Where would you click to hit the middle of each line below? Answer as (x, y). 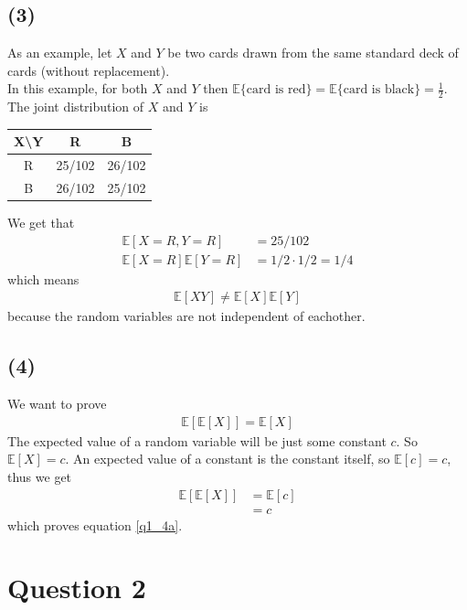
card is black (379, 90)
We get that (41, 223)
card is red (276, 90)
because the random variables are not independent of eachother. (186, 316)
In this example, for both (78, 88)
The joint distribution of (76, 107)
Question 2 (77, 588)
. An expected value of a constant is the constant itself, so (228, 459)
